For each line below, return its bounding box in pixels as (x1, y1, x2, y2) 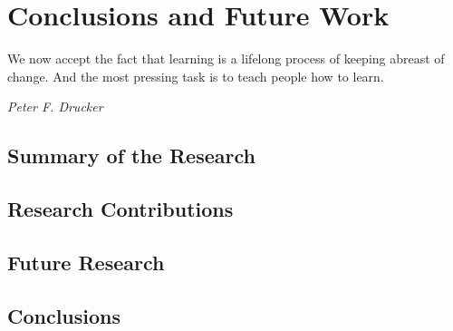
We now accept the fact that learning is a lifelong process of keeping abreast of (7, 49, 445, 68)
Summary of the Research (7, 141, 255, 170)
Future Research (7, 248, 165, 276)
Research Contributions (7, 195, 234, 223)
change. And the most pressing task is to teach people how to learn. (7, 66, 384, 85)
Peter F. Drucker (7, 97, 103, 116)
